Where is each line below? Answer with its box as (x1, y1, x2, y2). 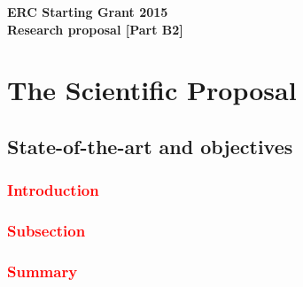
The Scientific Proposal (7, 72, 297, 108)
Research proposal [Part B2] (7, 19, 183, 38)
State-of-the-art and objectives (7, 132, 293, 159)
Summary (7, 260, 78, 282)
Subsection (7, 220, 86, 242)
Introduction (7, 179, 99, 201)
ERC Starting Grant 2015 (7, 3, 168, 20)
